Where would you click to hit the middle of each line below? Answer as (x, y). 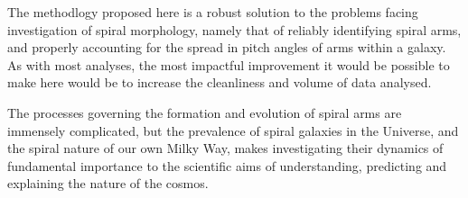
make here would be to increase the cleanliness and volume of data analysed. (220, 82)
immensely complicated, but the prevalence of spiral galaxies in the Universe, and (233, 130)
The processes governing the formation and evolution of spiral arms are (205, 112)
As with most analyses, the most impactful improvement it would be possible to (229, 64)
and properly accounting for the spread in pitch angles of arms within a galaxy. (227, 47)
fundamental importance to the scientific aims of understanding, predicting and (227, 165)
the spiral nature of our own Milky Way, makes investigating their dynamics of (225, 148)
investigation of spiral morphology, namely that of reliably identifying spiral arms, (234, 29)
